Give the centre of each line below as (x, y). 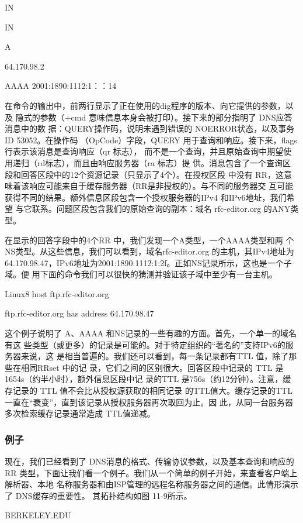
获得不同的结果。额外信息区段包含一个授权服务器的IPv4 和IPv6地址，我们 (146, 197)
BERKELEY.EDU (38, 515)
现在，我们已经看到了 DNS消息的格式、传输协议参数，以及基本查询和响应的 (149, 461)
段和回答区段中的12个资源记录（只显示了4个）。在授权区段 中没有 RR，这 (144, 174)
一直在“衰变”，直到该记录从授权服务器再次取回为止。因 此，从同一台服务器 (149, 402)
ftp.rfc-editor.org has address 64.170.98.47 (79, 313)
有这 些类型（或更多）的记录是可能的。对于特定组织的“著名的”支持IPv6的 (145, 344)
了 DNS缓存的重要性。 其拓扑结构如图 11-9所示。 (98, 495)
